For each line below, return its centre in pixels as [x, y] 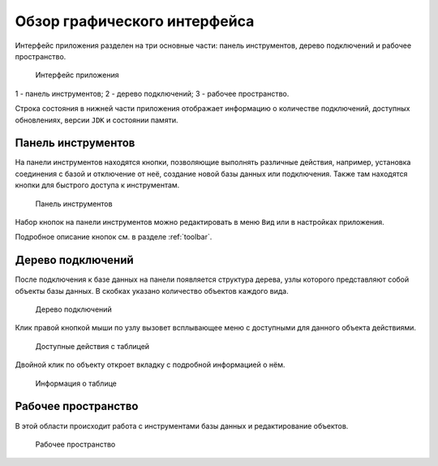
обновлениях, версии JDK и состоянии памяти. [97, 120]
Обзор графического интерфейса [135, 21]
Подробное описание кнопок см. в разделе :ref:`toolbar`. [114, 237]
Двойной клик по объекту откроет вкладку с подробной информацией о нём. [150, 365]
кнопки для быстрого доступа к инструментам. [97, 185]
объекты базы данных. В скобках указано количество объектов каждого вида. [152, 291]
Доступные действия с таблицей [92, 346]
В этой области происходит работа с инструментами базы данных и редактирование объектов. [182, 425]
